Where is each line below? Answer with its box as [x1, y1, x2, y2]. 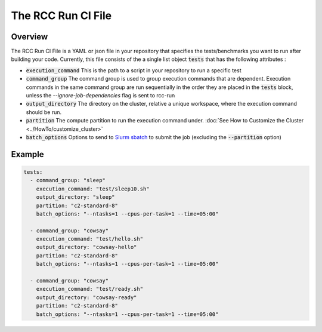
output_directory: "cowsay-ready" [36, 294, 137, 301]
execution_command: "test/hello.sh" [36, 236, 143, 242]
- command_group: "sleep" [30, 177, 106, 184]
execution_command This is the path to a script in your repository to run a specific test [26, 66, 241, 74]
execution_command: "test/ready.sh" [36, 285, 143, 293]
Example [11, 149, 44, 159]
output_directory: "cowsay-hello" [36, 244, 137, 251]
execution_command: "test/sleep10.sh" [36, 185, 150, 192]
